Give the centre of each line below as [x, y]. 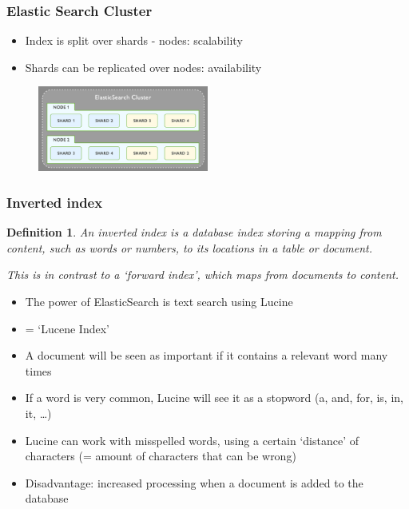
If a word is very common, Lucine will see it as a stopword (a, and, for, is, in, [214, 398]
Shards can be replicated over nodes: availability [143, 67]
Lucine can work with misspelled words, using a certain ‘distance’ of [192, 440]
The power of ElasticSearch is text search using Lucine [159, 301]
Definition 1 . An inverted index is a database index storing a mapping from [194, 232]
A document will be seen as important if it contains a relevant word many [206, 355]
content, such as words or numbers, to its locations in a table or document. [190, 247]
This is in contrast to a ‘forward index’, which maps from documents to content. [203, 274]
